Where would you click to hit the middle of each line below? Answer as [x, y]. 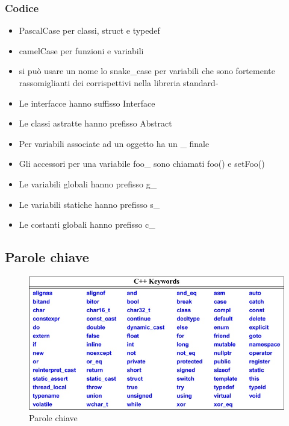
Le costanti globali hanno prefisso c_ [87, 224]
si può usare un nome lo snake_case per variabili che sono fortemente [147, 71]
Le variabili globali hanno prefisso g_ [88, 183]
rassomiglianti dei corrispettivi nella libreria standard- [119, 83]
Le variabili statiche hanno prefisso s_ [89, 204]
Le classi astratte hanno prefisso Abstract [95, 123]
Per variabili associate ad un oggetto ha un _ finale [114, 143]
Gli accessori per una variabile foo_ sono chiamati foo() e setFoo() [142, 164]
